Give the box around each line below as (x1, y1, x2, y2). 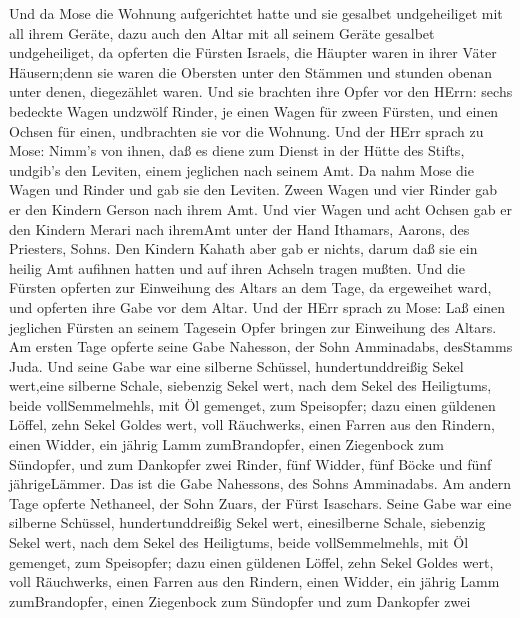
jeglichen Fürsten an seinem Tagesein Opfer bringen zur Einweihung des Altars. (9, 316, 497, 337)
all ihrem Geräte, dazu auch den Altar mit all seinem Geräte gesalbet (9, 22, 435, 43)
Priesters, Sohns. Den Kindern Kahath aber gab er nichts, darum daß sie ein (9, 238, 478, 259)
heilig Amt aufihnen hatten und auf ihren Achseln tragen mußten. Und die (9, 257, 465, 278)
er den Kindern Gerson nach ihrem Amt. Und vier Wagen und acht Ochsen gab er (9, 198, 512, 219)
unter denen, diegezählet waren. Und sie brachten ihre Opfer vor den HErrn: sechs (9, 81, 513, 102)
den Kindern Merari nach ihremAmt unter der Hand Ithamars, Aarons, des (9, 218, 470, 239)
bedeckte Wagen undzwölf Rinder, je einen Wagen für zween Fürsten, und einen (9, 100, 499, 121)
